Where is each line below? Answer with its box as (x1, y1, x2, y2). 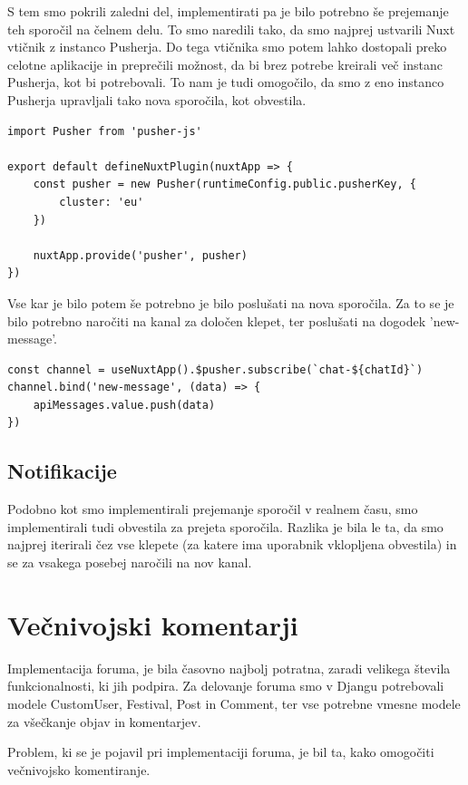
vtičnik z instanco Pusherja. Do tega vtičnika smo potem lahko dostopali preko (7, 37, 447, 56)
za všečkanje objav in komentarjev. (7, 712, 201, 731)
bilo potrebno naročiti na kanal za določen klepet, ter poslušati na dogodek (7, 311, 426, 330)
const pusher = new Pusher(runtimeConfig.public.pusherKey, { (33, 178, 417, 191)
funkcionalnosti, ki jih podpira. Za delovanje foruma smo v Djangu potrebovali (7, 676, 444, 695)
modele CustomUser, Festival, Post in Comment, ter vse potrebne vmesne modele (7, 693, 461, 712)
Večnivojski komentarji (7, 606, 298, 643)
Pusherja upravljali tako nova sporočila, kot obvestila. (7, 90, 307, 109)
